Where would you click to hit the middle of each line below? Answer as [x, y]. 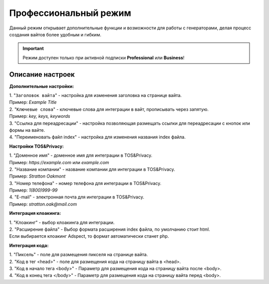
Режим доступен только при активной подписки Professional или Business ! [104, 58]
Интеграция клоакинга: [35, 213]
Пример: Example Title [33, 102]
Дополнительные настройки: [42, 86]
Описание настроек [42, 74]
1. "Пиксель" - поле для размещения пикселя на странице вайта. [78, 255]
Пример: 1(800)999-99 [33, 190]
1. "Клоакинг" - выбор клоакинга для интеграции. [62, 222]
